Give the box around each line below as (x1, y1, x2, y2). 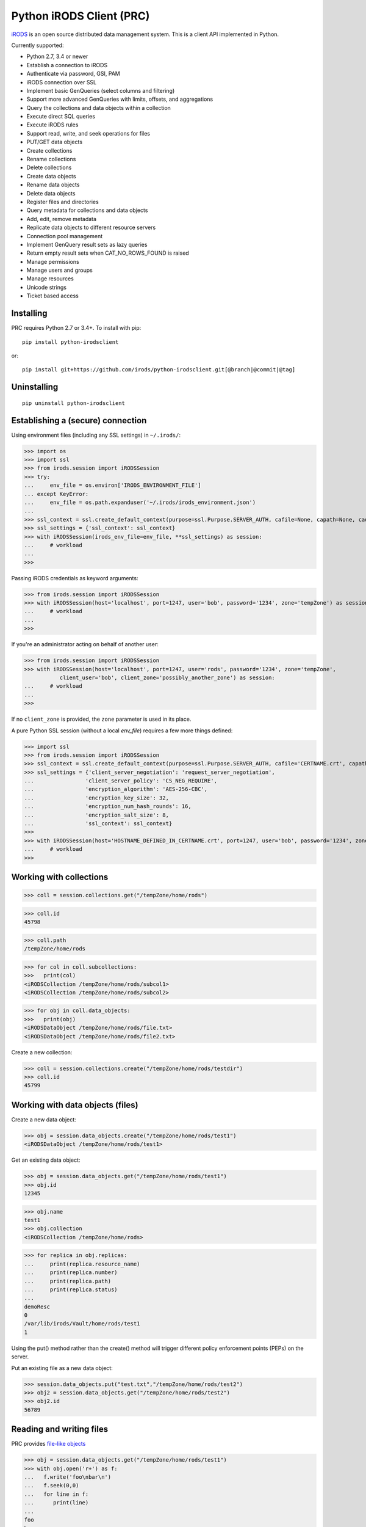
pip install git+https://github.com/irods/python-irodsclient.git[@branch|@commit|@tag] (22, 366, 296, 373)
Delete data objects (26, 189, 76, 197)
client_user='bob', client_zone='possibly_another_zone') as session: (59, 674, 276, 681)
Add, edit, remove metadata (26, 215, 97, 222)
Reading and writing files (11, 1424, 109, 1435)
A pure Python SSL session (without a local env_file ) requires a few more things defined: (11, 727, 233, 734)
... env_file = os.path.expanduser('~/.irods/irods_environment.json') (24, 498, 256, 506)
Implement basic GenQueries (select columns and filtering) (26, 87, 175, 94)
